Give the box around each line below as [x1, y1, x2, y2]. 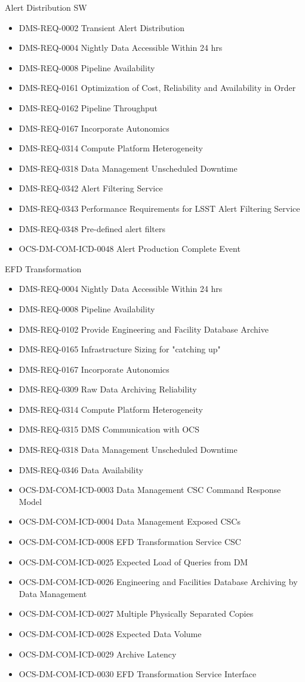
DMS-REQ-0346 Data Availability [19, 463, 143, 476]
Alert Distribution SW [5, 1, 87, 13]
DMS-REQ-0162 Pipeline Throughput [19, 101, 158, 114]
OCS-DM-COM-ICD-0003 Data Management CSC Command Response [19, 483, 281, 496]
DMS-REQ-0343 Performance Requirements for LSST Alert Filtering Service [19, 202, 300, 214]
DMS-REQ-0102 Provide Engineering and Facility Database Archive [19, 322, 269, 335]
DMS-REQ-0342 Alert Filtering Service [19, 182, 163, 194]
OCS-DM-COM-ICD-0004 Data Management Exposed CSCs [19, 515, 241, 528]
